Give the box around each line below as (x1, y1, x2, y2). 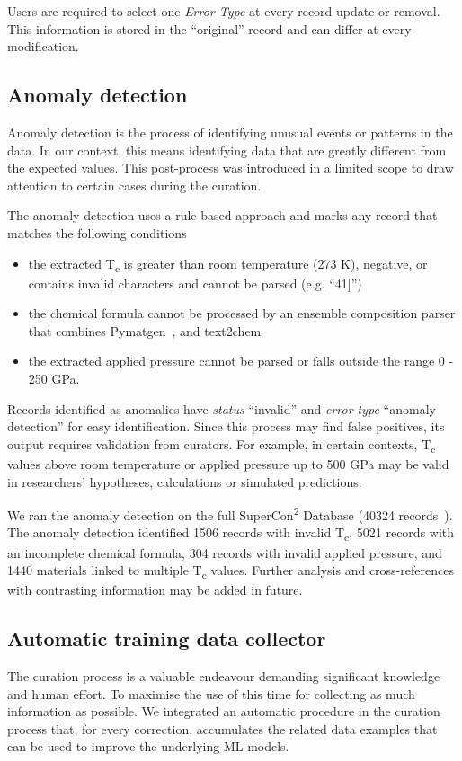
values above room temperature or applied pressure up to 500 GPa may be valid (7, 454, 449, 473)
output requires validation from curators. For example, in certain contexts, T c (7, 434, 436, 456)
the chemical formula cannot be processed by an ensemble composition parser (28, 304, 456, 323)
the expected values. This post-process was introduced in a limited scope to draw (7, 158, 454, 177)
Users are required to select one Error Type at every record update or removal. (7, 2, 440, 20)
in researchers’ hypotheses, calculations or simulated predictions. (7, 472, 362, 491)
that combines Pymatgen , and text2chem (28, 321, 262, 340)
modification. (7, 37, 79, 56)
